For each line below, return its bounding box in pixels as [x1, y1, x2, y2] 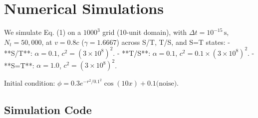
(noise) [156, 80, 177, 88]
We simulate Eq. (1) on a [4, 27, 81, 37]
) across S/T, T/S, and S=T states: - [116, 36, 230, 47]
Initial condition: [4, 78, 55, 88]
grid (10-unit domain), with [102, 27, 187, 37]
